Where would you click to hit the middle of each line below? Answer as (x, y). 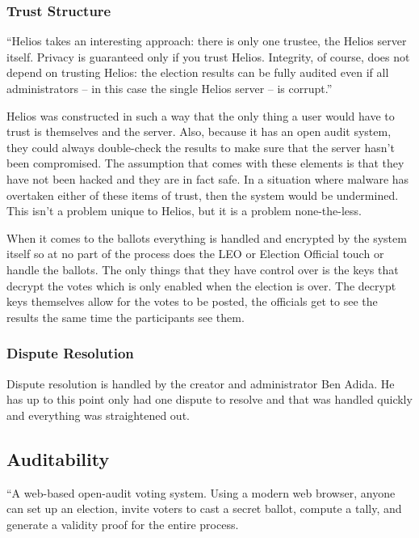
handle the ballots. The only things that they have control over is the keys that (203, 269)
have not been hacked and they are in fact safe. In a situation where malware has (208, 178)
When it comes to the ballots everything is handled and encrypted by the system (207, 237)
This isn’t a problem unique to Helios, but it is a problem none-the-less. (184, 211)
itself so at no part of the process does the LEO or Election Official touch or (195, 254)
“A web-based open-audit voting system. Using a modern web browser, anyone (201, 492)
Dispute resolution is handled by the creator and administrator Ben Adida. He (201, 383)
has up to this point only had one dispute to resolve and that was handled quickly (209, 399)
